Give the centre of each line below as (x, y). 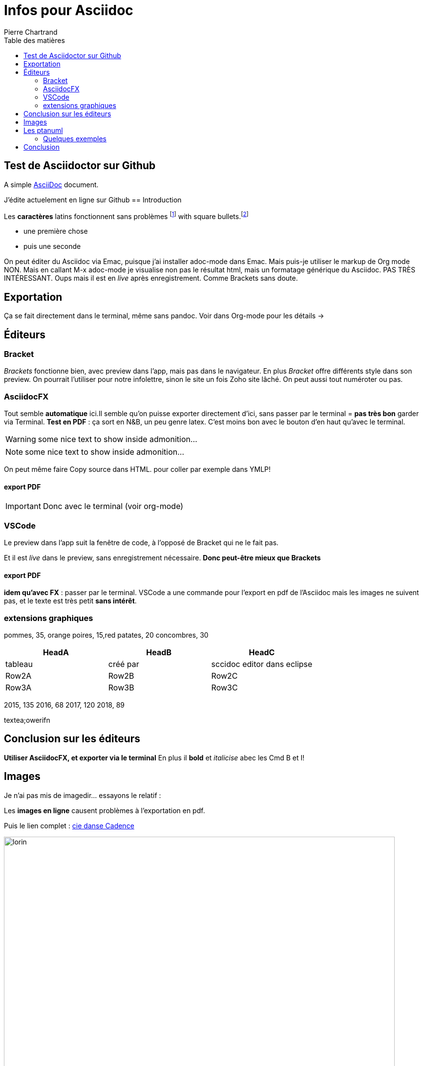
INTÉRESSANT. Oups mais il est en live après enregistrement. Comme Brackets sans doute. (151, 278)
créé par (124, 664)
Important (23, 506)
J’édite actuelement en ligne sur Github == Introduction (93, 200)
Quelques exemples (75, 138)
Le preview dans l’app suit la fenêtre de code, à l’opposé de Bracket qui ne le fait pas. (141, 543)
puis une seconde (52, 246)
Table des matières (34, 40)
